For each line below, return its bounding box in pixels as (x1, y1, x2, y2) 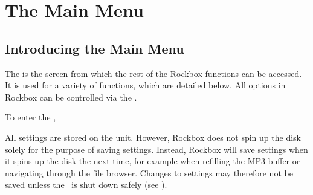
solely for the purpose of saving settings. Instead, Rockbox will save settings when (5, 143, 308, 155)
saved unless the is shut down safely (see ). (5, 178, 167, 191)
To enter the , (5, 111, 56, 123)
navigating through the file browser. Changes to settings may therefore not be (5, 166, 293, 179)
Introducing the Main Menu (5, 39, 184, 57)
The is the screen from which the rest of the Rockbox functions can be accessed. (5, 67, 302, 79)
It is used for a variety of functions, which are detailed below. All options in (5, 79, 286, 91)
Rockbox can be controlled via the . (5, 90, 137, 103)
